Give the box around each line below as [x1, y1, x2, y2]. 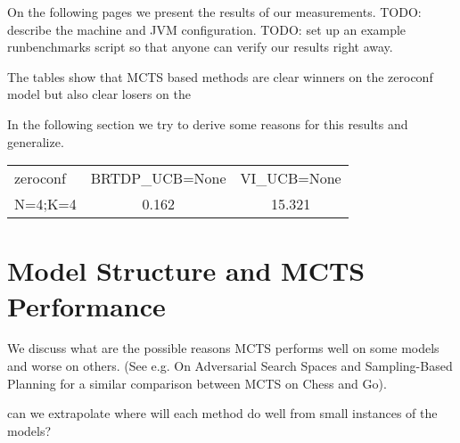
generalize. [7, 132, 64, 151]
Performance [7, 287, 166, 324]
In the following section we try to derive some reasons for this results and [7, 114, 408, 133]
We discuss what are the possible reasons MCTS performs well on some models [7, 339, 439, 357]
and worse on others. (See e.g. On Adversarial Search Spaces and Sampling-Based [7, 357, 453, 375]
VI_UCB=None [240, 168, 341, 189]
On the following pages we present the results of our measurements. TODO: [7, 3, 422, 21]
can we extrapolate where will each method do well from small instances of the [7, 404, 438, 422]
